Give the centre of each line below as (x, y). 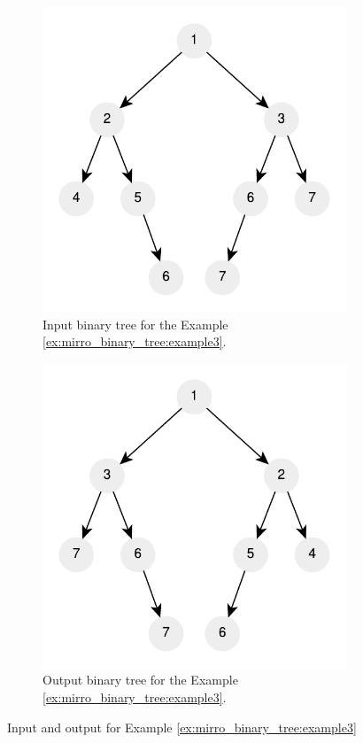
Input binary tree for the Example (135, 324)
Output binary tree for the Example (140, 680)
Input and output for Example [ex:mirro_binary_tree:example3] (182, 727)
